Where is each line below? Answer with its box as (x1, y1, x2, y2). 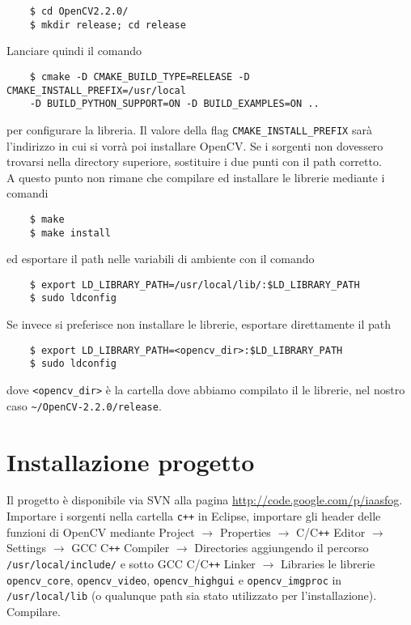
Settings (6, 539, 47, 556)
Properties (219, 523, 271, 540)
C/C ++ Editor (295, 523, 366, 540)
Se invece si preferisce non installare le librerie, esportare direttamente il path (6, 316, 392, 333)
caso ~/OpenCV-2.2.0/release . (6, 397, 162, 414)
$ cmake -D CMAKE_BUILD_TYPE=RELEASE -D (29, 70, 250, 83)
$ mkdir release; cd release (29, 19, 186, 31)
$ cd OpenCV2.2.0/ (29, 6, 129, 17)
